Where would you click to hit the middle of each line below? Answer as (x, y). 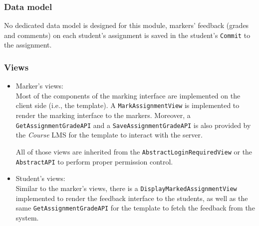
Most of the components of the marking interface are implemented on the (128, 95)
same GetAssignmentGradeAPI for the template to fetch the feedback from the (135, 208)
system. (27, 217)
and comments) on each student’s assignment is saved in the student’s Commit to (127, 35)
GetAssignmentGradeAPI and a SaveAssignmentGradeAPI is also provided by (133, 125)
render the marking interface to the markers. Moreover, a (103, 115)
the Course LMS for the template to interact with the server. (109, 135)
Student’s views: (40, 178)
